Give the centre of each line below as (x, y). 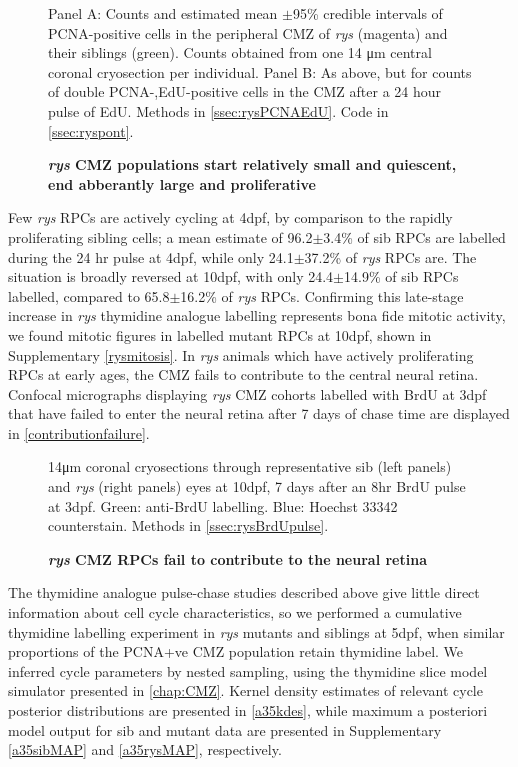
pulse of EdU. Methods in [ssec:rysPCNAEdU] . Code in (218, 110)
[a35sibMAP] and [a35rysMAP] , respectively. (145, 749)
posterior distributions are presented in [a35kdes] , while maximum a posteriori (248, 710)
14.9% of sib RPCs (401, 276)
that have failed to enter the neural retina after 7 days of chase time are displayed (259, 413)
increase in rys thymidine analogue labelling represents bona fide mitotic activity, (257, 315)
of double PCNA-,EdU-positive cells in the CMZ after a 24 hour (245, 91)
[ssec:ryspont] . (91, 130)
